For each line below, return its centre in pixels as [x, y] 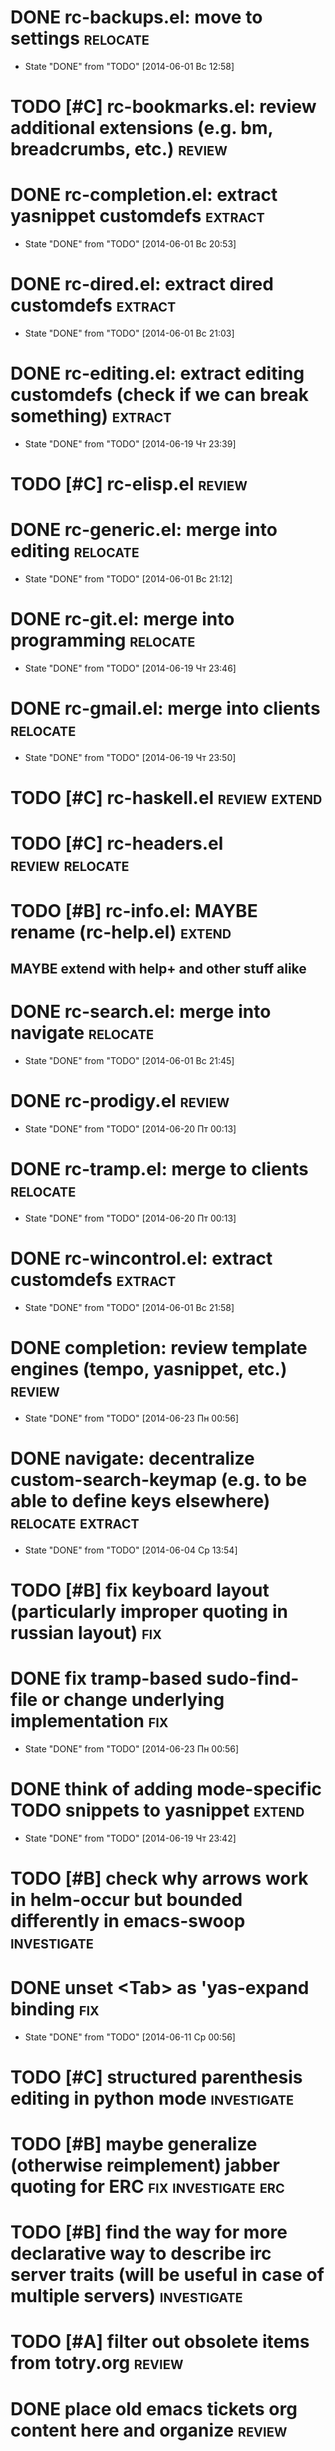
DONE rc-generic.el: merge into [144, 530]
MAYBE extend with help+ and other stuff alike [158, 968]
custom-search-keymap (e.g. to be [159, 1479]
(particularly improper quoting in [149, 1611]
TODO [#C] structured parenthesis [156, 2077]
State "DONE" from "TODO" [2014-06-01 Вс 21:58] [129, 1307]
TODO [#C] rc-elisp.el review [129, 484]
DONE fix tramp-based [106, 1678]
